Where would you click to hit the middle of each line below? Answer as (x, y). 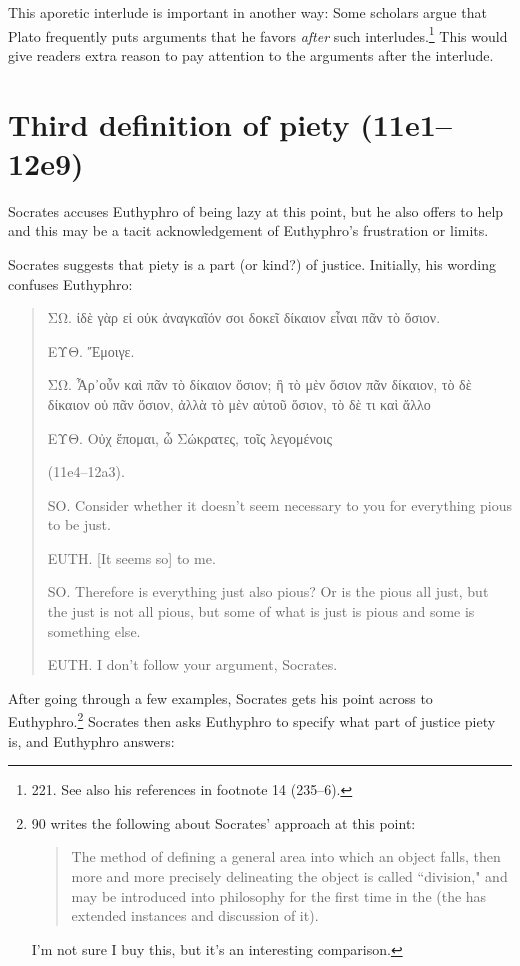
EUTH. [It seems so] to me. (131, 557)
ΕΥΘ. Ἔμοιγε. (91, 350)
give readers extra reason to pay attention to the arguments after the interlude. (251, 54)
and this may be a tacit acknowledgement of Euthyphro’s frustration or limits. (248, 230)
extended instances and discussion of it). (195, 915)
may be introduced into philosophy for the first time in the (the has (279, 895)
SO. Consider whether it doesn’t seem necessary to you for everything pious (279, 504)
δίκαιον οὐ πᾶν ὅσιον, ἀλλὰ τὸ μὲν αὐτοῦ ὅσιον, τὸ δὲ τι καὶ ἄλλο (239, 403)
